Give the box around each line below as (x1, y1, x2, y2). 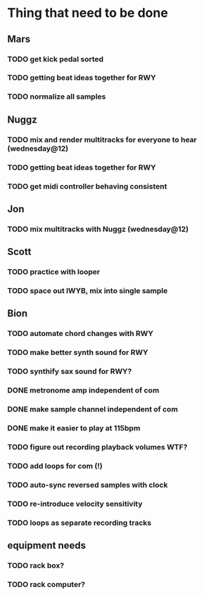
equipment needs (7, 539, 87, 551)
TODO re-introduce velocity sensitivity (7, 499, 143, 509)
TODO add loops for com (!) (7, 461, 103, 471)
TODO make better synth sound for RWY (7, 347, 148, 357)
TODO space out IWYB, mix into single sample (7, 286, 168, 296)
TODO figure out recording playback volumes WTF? (7, 442, 188, 452)
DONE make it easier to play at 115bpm (7, 423, 141, 433)
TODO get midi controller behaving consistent (7, 181, 167, 191)
